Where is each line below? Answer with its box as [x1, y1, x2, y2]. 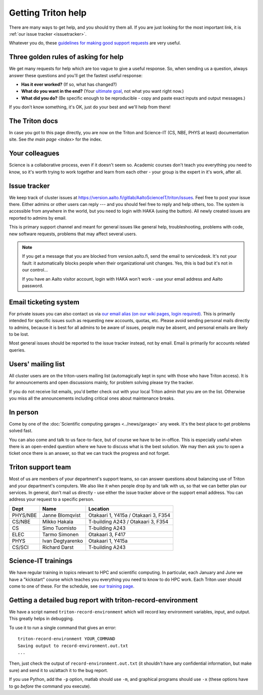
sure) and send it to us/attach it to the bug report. [9, 667, 108, 673]
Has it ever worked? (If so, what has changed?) [21, 82, 117, 87]
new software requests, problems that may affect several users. [9, 231, 137, 237]
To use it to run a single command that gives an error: [9, 625, 116, 631]
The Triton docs [9, 117, 58, 125]
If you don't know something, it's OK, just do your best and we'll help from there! [9, 104, 171, 110]
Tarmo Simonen [42, 531, 79, 538]
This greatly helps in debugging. [9, 615, 74, 622]
